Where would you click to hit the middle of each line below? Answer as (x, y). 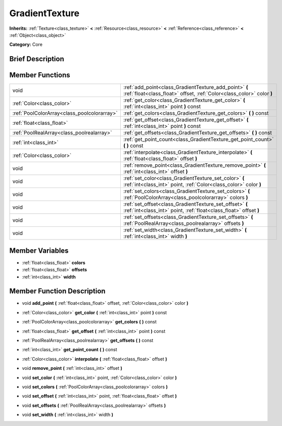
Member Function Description (57, 291)
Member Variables (39, 250)
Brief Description (37, 59)
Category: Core (26, 44)
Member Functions (40, 75)
